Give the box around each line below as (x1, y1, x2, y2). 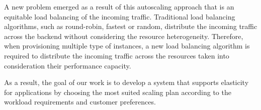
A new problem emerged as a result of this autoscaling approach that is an (4, 1, 234, 11)
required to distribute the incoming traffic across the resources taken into (4, 50, 229, 60)
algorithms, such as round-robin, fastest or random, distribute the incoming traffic (4, 21, 257, 31)
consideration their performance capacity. (4, 60, 131, 70)
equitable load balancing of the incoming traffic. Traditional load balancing (4, 11, 235, 21)
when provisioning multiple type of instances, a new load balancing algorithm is (4, 40, 250, 51)
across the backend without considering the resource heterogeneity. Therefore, (4, 30, 243, 41)
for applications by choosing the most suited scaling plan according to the (4, 86, 231, 97)
